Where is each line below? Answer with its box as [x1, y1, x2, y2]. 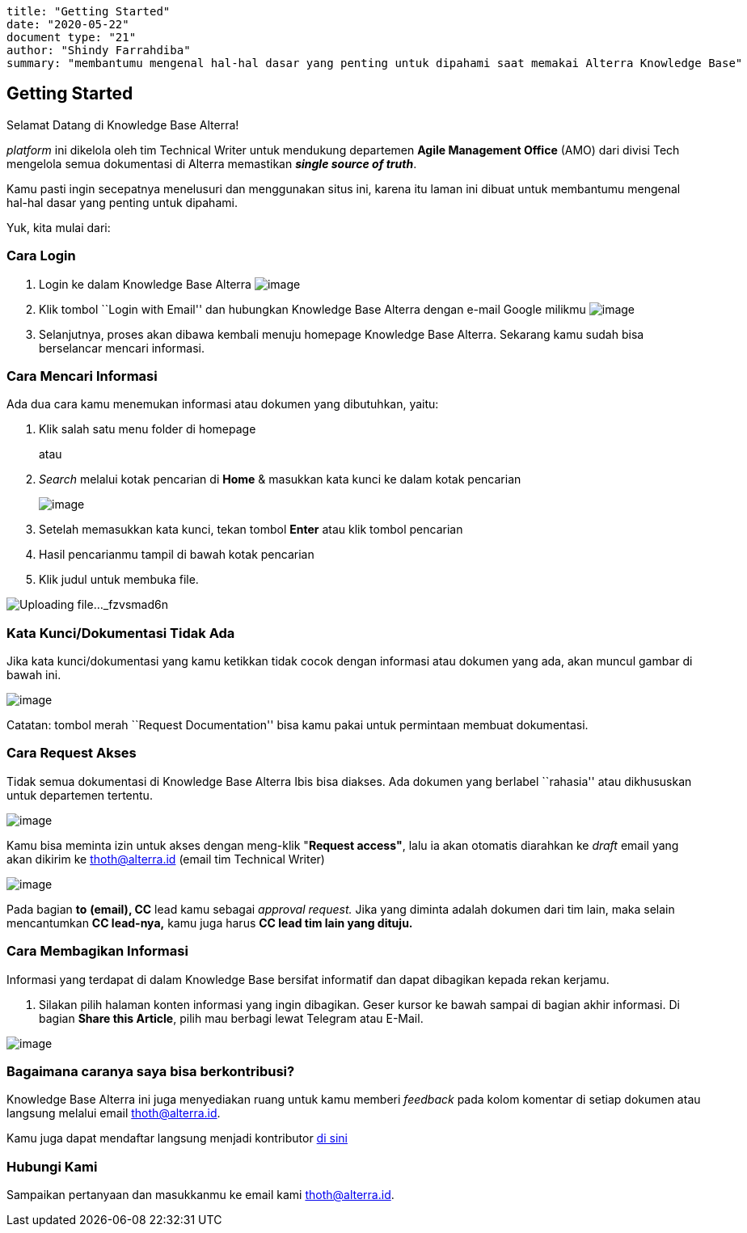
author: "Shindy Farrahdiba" [6, 44, 191, 57]
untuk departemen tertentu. [6, 788, 153, 802]
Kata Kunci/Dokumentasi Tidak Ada [6, 624, 235, 641]
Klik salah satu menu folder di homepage [39, 422, 256, 437]
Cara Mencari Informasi [6, 367, 158, 384]
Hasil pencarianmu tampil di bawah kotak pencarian [39, 547, 314, 562]
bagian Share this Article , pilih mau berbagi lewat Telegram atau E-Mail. [39, 1011, 424, 1025]
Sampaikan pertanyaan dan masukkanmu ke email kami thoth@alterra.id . [6, 1188, 395, 1202]
